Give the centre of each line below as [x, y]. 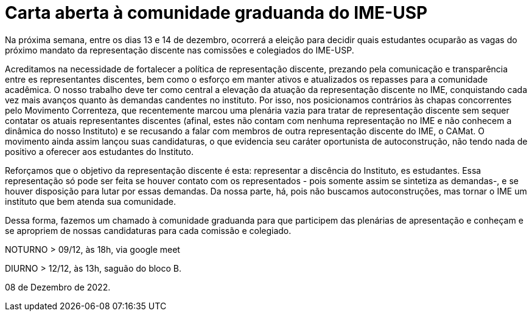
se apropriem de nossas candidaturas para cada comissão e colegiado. [148, 230]
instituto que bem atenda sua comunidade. [90, 201]
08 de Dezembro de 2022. [58, 287]
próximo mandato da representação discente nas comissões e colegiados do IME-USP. [180, 50]
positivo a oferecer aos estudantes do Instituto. [99, 151]
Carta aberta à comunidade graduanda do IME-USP [216, 13]
